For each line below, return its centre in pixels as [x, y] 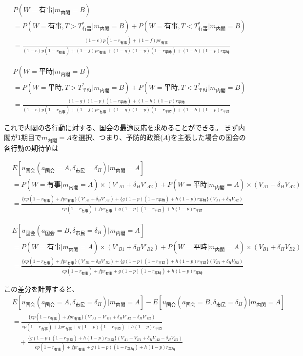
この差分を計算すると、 [41, 289]
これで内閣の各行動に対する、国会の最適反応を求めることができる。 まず [121, 128]
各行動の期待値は [31, 148]
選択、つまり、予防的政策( [121, 137]
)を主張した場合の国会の [207, 137]
